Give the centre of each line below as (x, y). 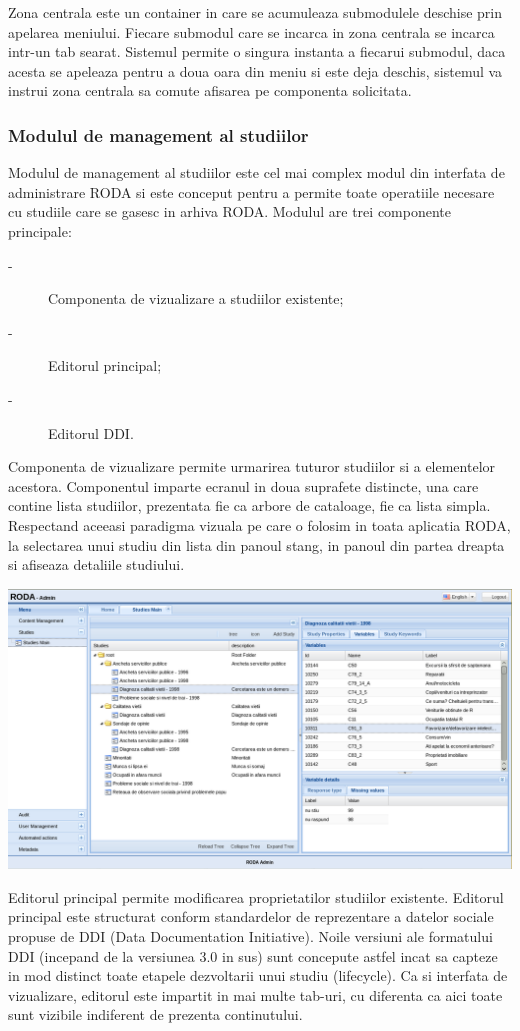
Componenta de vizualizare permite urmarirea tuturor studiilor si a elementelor (252, 466)
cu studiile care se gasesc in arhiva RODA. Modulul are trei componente (229, 211)
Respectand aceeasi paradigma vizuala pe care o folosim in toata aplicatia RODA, (259, 524)
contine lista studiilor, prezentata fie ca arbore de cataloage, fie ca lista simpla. (249, 505)
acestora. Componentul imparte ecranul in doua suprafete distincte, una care (243, 485)
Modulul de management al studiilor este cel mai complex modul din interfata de (256, 172)
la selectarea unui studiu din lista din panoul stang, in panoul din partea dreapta (256, 544)
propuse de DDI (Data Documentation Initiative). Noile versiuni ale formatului (250, 936)
